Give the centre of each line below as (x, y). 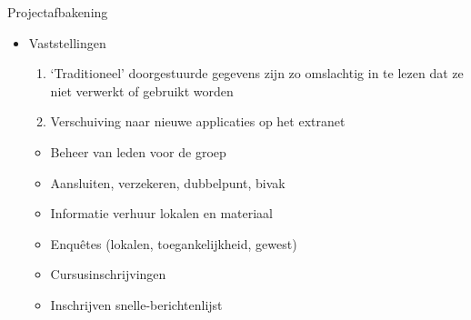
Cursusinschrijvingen (108, 274)
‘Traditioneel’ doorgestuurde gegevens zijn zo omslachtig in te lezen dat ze (257, 73)
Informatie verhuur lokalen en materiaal (161, 213)
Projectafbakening (58, 12)
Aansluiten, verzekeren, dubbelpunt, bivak (168, 182)
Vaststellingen (67, 42)
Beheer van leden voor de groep (138, 151)
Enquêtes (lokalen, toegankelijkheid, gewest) (174, 243)
